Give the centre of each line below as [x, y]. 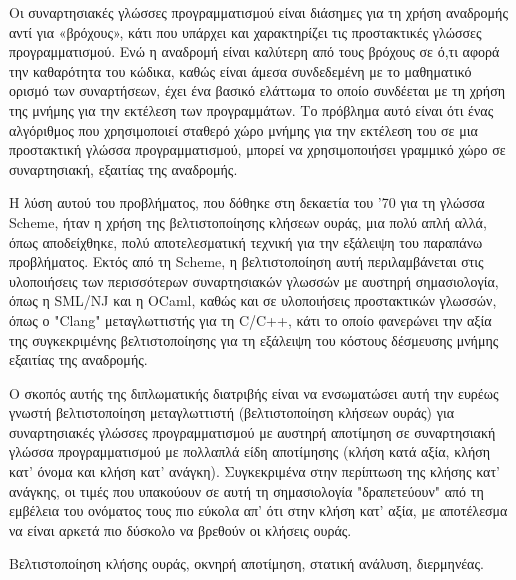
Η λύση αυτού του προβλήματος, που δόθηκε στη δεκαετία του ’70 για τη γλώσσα [247, 202]
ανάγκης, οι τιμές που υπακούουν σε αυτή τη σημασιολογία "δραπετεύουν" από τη [246, 490]
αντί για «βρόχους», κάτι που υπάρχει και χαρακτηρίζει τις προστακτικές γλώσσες [245, 31]
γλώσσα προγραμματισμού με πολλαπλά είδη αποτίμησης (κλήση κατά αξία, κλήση [250, 451]
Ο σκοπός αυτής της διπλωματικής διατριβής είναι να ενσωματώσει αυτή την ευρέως [254, 392]
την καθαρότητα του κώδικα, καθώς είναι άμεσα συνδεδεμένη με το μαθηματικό [240, 70]
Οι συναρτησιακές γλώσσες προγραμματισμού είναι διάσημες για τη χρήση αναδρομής [258, 12]
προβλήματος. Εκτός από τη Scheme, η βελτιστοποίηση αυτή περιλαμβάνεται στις [246, 261]
